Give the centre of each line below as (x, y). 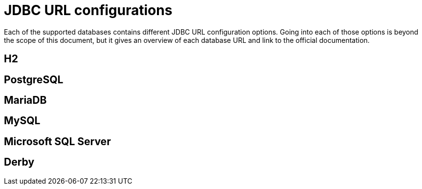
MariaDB (25, 100)
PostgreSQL (34, 79)
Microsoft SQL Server (57, 141)
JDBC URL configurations (88, 10)
